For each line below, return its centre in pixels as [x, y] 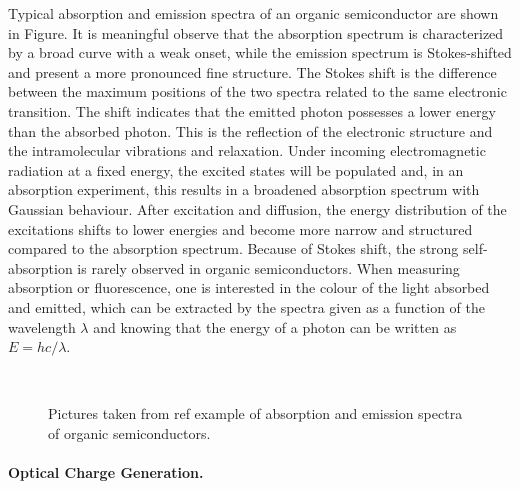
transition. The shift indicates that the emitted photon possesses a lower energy [252, 110]
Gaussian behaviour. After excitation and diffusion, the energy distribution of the [257, 208]
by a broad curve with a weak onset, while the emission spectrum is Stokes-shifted [260, 52]
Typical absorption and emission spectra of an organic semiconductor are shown [253, 13]
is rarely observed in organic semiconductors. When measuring [268, 267]
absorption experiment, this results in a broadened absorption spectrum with [244, 189]
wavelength [42, 326]
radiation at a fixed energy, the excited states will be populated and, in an [236, 169]
